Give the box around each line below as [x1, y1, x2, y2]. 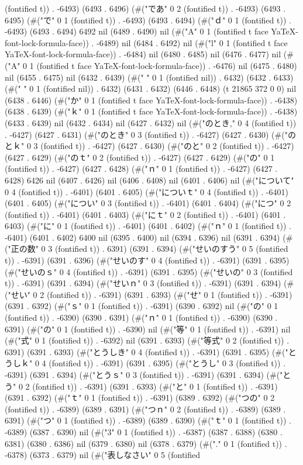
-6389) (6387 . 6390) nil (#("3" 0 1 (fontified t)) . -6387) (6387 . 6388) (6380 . [5, 425, 283, 438]
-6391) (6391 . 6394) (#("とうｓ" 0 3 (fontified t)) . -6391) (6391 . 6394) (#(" [5, 369, 283, 380]
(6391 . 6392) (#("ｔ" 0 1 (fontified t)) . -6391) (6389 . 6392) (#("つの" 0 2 [5, 391, 275, 404]
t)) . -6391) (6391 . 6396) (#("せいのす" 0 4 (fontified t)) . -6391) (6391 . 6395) [5, 254, 290, 266]
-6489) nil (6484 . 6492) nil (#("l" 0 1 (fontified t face [97, 36, 288, 48]
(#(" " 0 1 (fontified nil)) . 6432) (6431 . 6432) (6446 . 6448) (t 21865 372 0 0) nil [5, 82, 297, 95]
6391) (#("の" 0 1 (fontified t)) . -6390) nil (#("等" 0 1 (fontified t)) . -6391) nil [5, 322, 291, 335]
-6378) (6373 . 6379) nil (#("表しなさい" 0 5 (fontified [5, 449, 201, 461]
